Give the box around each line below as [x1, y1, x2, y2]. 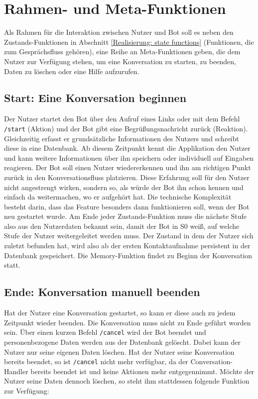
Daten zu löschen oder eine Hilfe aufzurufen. [4, 66, 139, 76]
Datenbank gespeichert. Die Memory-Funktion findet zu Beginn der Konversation [4, 250, 253, 260]
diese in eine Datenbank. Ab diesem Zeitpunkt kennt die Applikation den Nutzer [4, 143, 251, 153]
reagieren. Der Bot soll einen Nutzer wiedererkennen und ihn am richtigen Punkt [4, 162, 251, 173]
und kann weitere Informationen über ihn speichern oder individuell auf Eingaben [4, 152, 254, 163]
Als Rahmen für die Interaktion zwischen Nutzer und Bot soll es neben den [4, 27, 234, 37]
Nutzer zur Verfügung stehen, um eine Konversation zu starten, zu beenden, [4, 56, 236, 66]
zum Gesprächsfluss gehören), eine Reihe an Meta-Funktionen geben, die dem [4, 46, 241, 57]
